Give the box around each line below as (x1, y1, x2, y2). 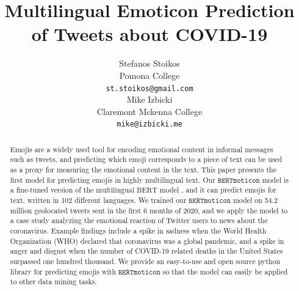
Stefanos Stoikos (119, 57, 180, 70)
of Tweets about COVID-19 (31, 21, 268, 46)
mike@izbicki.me (117, 120, 182, 129)
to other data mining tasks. (10, 276, 97, 287)
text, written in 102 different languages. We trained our (10, 195, 187, 205)
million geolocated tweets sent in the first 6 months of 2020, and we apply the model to (10, 205, 288, 215)
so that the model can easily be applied (162, 266, 288, 276)
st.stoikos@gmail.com (106, 84, 193, 93)
